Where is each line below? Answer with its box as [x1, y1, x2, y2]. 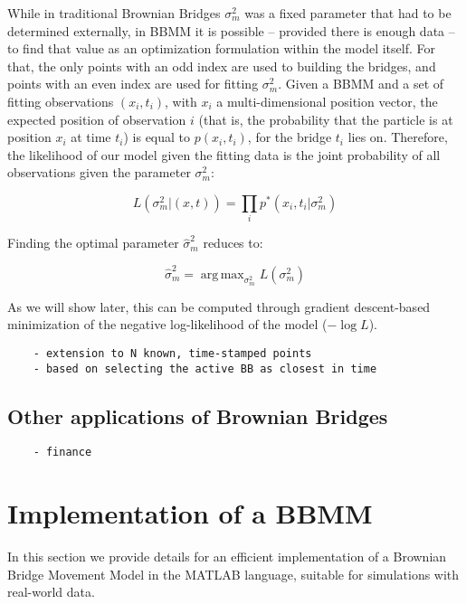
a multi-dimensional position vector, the [216, 91, 438, 110]
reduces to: [203, 233, 263, 252]
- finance [33, 446, 92, 459]
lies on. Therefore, [347, 127, 448, 146]
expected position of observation [7, 109, 186, 128]
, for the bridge [247, 127, 332, 146]
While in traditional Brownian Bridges [7, 4, 221, 22]
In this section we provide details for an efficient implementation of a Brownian [7, 547, 447, 566]
